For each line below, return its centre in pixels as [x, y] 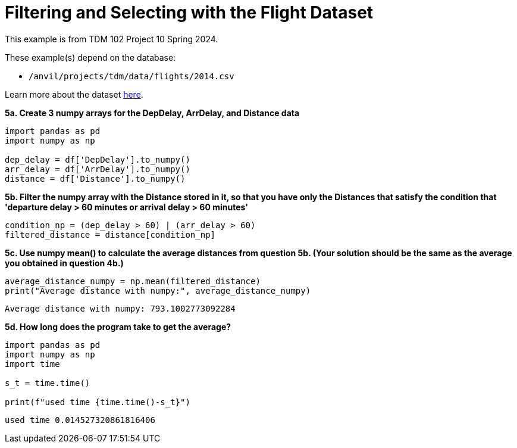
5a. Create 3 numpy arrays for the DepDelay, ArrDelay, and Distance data [152, 113]
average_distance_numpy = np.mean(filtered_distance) [133, 281]
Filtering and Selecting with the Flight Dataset [189, 13]
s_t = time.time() [48, 383]
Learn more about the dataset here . [74, 94]
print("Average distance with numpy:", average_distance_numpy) [158, 290]
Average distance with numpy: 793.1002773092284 [120, 308]
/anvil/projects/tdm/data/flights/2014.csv [131, 76]
